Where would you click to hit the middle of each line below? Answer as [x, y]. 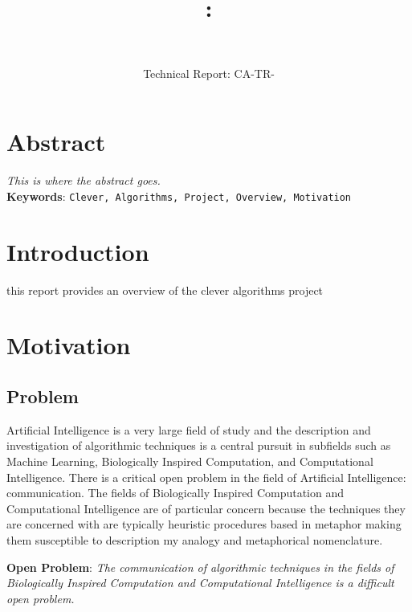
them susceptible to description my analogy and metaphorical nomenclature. [195, 539]
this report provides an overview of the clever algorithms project [165, 290]
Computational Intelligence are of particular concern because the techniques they [206, 508]
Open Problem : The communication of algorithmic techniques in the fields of [200, 567]
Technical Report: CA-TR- [209, 73]
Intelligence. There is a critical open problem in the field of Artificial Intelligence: [206, 477]
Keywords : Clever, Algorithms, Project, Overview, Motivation [179, 196]
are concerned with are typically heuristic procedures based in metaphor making [204, 524]
